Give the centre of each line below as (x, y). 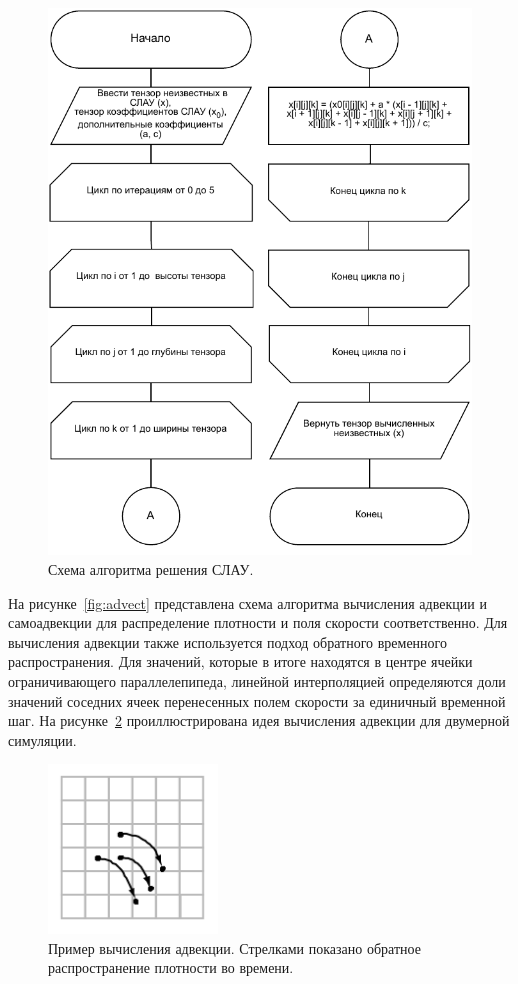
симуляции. (42, 739)
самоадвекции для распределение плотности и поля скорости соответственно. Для (258, 622)
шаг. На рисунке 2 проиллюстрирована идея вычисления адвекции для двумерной (259, 720)
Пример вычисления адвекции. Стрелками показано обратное (234, 947)
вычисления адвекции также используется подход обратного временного (227, 641)
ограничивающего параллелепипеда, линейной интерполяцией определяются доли (257, 680)
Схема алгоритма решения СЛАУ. (151, 569)
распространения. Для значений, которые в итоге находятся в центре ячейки (240, 661)
